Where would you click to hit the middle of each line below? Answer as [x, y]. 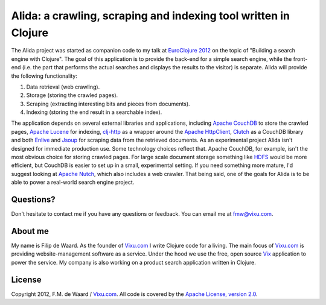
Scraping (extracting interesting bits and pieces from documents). [108, 104]
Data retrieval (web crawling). [63, 87]
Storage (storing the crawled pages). [72, 95]
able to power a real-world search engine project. [73, 182]
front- [300, 59]
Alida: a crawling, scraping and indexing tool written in [150, 16]
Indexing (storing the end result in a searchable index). [94, 112]
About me [30, 231]
